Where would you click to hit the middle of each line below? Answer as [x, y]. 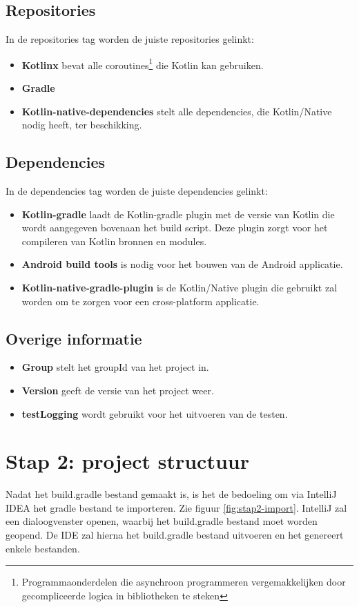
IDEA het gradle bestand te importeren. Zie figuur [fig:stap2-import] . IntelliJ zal [176, 507]
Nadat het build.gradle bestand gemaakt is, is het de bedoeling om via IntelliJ [171, 494]
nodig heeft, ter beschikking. [82, 125]
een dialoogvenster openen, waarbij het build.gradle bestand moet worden [162, 521]
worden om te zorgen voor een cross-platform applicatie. [140, 301]
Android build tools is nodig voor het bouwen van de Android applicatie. [182, 264]
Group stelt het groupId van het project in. [115, 367]
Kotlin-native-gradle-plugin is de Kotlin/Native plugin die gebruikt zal [179, 287]
